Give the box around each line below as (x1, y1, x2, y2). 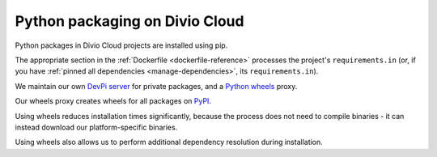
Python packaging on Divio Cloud (15, 12, 244, 30)
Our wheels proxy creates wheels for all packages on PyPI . (15, 96, 212, 106)
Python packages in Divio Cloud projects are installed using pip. (15, 40, 228, 50)
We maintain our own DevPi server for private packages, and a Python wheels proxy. (15, 81, 298, 91)
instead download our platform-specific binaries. (15, 122, 178, 132)
